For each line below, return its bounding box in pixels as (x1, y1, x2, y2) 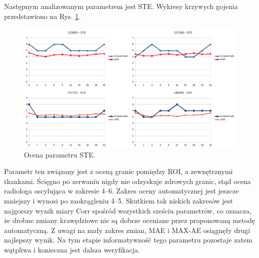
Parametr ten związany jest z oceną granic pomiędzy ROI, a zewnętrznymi (4, 166, 233, 176)
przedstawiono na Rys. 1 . (4, 10, 81, 21)
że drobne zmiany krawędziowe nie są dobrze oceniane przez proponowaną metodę (4, 215, 255, 225)
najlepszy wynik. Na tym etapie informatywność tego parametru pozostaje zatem (4, 234, 252, 245)
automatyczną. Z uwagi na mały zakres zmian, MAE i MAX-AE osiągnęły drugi (4, 224, 250, 235)
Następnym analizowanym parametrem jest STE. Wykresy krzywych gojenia (4, 1, 238, 11)
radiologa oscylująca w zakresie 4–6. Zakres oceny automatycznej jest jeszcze (4, 185, 239, 196)
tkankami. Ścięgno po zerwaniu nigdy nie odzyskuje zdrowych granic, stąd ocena (4, 175, 251, 186)
